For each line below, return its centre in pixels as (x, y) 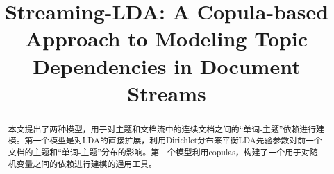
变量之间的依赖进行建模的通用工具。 (86, 163)
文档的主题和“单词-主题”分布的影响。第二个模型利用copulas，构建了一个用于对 (159, 152)
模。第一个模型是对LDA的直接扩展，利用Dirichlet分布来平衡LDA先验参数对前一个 (165, 140)
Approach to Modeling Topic (167, 38)
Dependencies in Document (167, 66)
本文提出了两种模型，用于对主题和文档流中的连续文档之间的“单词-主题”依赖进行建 (166, 129)
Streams (167, 93)
